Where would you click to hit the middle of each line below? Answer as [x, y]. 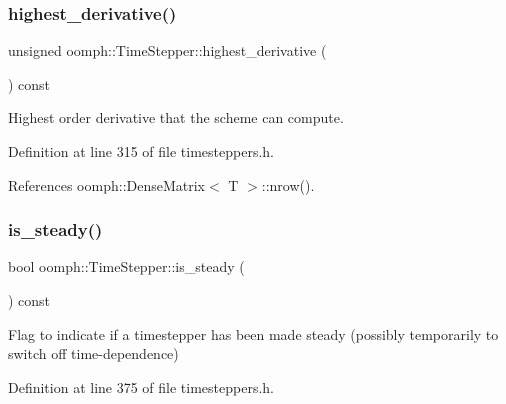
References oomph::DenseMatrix [107, 184]
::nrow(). [288, 184]
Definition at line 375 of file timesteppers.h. [141, 386]
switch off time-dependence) [93, 353]
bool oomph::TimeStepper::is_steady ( [126, 266]
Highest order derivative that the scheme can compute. [176, 117]
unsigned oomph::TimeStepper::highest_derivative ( [167, 50]
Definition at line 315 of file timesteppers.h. [141, 151]
